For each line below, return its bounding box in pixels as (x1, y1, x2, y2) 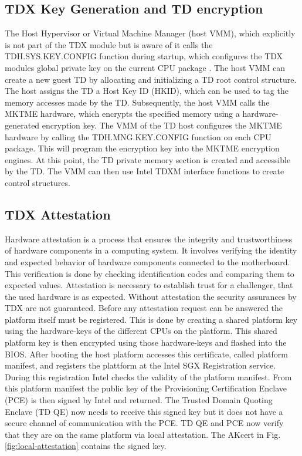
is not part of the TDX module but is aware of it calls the (5, 38, 213, 50)
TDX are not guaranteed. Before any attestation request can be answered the (5, 302, 283, 314)
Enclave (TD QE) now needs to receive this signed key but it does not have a (5, 405, 283, 417)
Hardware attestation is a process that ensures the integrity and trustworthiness (5, 232, 293, 245)
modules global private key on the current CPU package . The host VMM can (5, 61, 286, 73)
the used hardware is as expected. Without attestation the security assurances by (5, 290, 297, 302)
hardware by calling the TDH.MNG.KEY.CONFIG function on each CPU (5, 130, 272, 143)
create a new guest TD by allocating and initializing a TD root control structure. (5, 73, 297, 85)
